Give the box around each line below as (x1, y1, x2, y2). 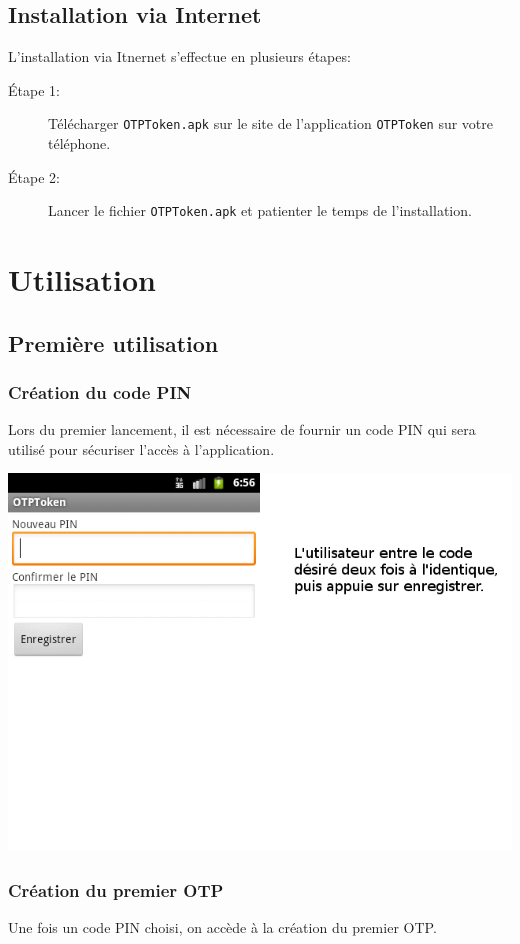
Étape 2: (8, 166, 60, 187)
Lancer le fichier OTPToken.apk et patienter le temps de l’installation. (48, 200, 472, 221)
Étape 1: (8, 79, 60, 100)
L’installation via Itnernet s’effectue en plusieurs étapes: (8, 46, 351, 67)
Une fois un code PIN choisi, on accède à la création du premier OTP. (8, 917, 437, 938)
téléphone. (48, 133, 111, 154)
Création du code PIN (8, 379, 192, 404)
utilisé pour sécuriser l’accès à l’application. (8, 438, 275, 459)
